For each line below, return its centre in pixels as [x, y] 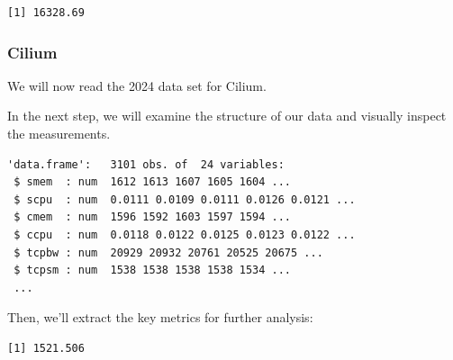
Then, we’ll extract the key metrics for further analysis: [160, 317]
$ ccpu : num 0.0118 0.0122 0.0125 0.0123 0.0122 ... [185, 234]
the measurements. [59, 133]
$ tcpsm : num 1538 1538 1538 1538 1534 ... [152, 270]
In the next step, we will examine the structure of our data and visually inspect [227, 116]
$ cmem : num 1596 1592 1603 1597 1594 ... [152, 217]
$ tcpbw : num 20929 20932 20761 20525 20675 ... [168, 252]
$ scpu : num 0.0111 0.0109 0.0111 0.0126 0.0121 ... [185, 199]
